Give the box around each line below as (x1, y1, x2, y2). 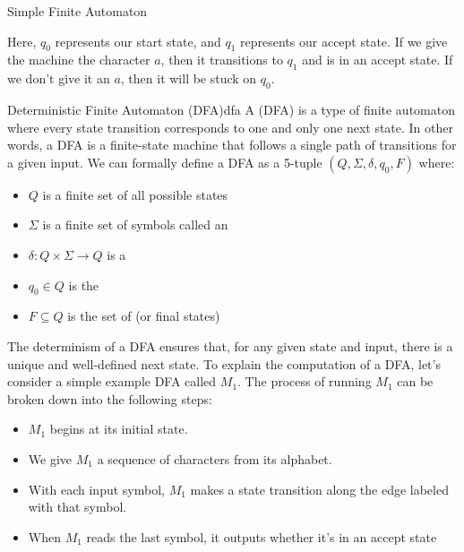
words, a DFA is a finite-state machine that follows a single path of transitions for (7, 135, 457, 154)
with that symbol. (28, 497, 127, 516)
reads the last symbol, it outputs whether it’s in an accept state (86, 527, 437, 546)
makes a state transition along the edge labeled (190, 479, 449, 498)
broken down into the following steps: (7, 389, 212, 408)
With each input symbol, (28, 479, 165, 498)
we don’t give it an (7, 69, 110, 88)
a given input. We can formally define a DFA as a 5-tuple (7, 152, 322, 171)
